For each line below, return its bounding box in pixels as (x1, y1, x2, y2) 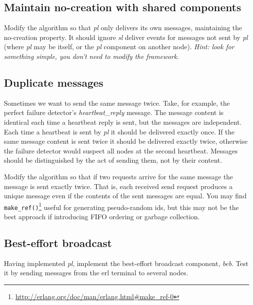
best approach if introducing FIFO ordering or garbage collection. (4, 211, 200, 222)
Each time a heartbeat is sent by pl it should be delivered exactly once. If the (4, 126, 235, 136)
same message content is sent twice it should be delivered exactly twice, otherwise (4, 136, 248, 146)
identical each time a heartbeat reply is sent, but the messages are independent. (4, 116, 242, 127)
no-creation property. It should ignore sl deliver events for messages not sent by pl (4, 32, 248, 42)
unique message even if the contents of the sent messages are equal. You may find (4, 191, 247, 201)
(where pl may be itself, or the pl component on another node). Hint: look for (4, 41, 235, 52)
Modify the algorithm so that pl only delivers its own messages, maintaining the (4, 22, 242, 33)
